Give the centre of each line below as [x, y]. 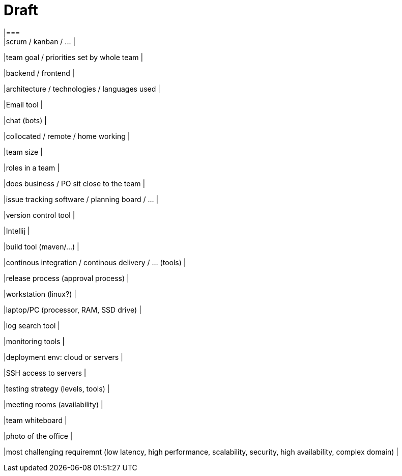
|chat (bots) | [25, 120]
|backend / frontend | [39, 73]
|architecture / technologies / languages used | [82, 89]
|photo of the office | [38, 436]
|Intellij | [17, 231]
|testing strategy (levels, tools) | [57, 388]
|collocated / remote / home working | [67, 136]
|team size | [23, 152]
